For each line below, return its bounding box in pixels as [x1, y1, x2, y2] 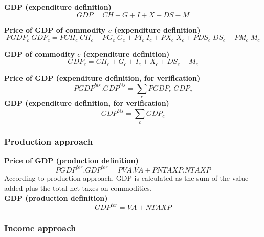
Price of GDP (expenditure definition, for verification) [4, 72, 201, 83]
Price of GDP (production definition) [4, 155, 139, 165]
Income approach [4, 222, 76, 234]
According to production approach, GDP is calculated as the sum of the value [4, 172, 249, 183]
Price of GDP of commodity [4, 24, 106, 35]
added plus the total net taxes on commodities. [4, 182, 152, 193]
